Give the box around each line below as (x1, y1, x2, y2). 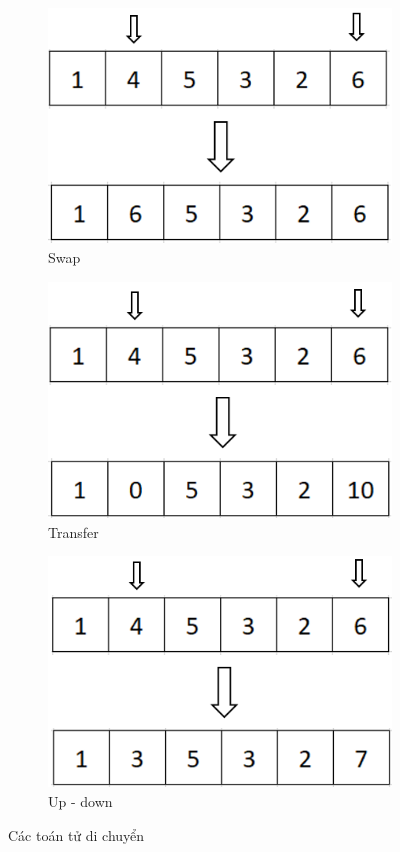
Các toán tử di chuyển (8, 824, 145, 845)
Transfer (48, 521, 99, 542)
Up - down (48, 790, 113, 811)
